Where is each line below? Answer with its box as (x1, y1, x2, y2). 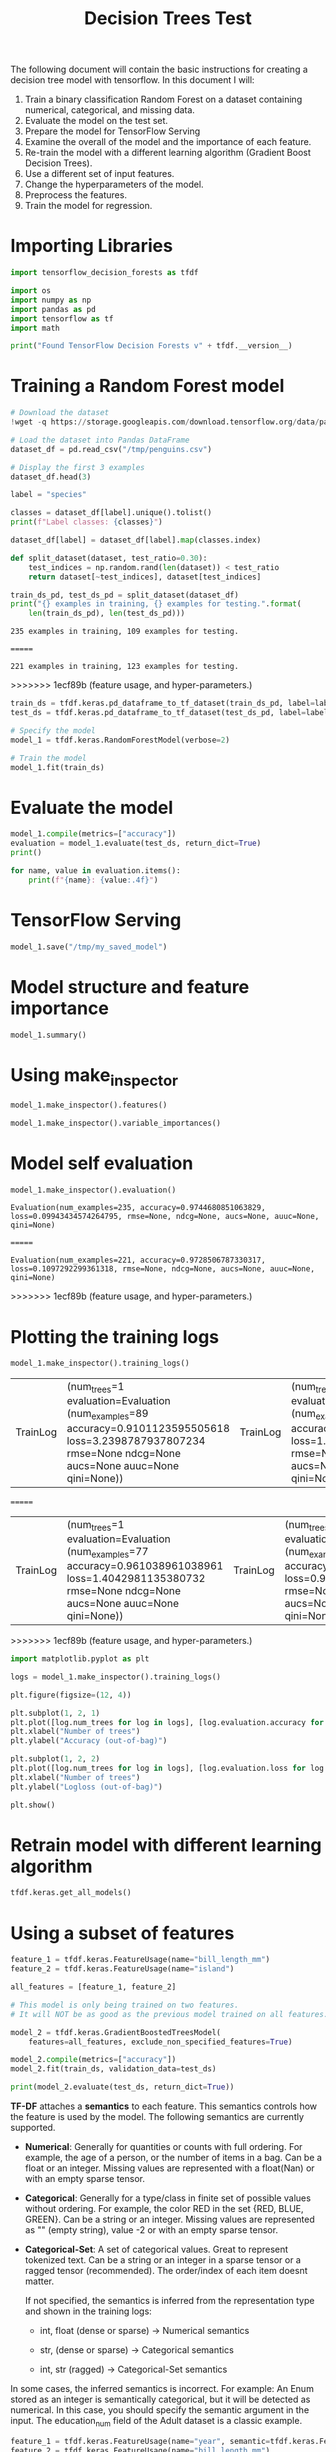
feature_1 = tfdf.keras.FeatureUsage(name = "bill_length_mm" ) (10, 1955, 271, 1965)
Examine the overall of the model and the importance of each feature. (24, 136, 312, 148)
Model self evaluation (10, 1152, 194, 1174)
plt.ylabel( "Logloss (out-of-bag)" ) (10, 1782, 163, 1792)
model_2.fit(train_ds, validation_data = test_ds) (10, 2064, 217, 2074)
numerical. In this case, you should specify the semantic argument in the (10, 2404, 310, 2416)
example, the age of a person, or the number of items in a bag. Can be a (24, 2152, 323, 2164)
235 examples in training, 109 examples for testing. (10, 627, 240, 637)
